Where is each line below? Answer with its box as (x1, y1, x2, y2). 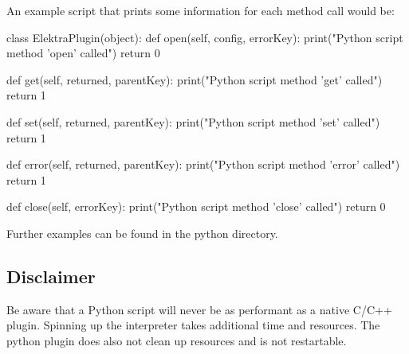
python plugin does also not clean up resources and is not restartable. (6, 332, 347, 348)
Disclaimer (6, 263, 96, 288)
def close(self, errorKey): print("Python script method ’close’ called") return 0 (6, 198, 386, 215)
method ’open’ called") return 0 (6, 45, 160, 61)
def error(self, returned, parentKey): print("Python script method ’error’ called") (6, 156, 400, 173)
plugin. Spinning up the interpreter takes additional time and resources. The (6, 317, 380, 333)
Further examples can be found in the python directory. (6, 224, 278, 241)
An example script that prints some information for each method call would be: (6, 2, 395, 18)
